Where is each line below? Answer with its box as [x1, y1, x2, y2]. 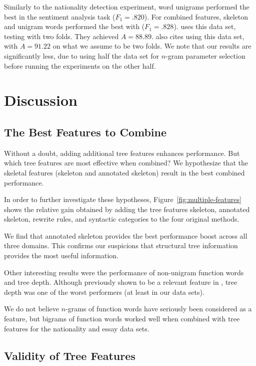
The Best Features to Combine [4, 124, 167, 139]
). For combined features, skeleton [144, 11, 248, 22]
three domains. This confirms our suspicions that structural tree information [4, 240, 238, 251]
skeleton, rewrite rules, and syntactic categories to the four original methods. [4, 214, 239, 224]
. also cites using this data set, [151, 31, 244, 41]
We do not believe [4, 303, 59, 314]
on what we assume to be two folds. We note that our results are [52, 41, 251, 51]
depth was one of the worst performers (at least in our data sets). [4, 286, 204, 297]
